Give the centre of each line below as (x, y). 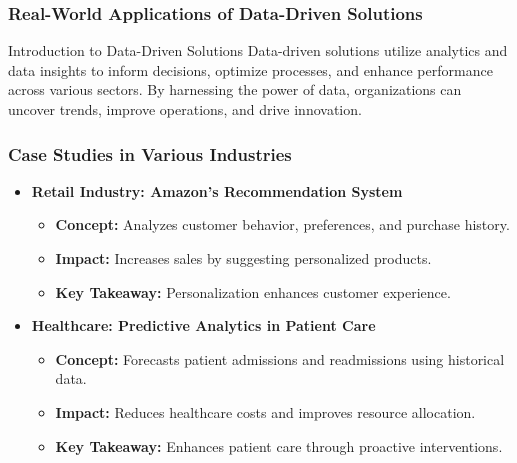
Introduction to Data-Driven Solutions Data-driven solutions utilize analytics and (258, 50)
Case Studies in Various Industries (150, 153)
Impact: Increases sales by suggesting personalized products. (243, 258)
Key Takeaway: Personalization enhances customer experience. (253, 291)
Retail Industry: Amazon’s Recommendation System (217, 190)
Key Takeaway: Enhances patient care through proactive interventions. (279, 445)
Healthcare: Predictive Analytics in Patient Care (203, 325)
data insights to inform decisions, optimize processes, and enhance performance (250, 69)
